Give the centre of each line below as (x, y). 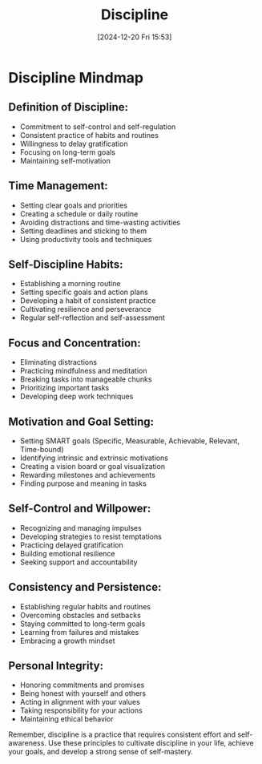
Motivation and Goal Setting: (81, 421)
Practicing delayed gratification (71, 545)
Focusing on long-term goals (68, 152)
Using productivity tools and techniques (86, 239)
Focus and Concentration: (75, 343)
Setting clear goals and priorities (74, 205)
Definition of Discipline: (69, 107)
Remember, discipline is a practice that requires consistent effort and (122, 734)
